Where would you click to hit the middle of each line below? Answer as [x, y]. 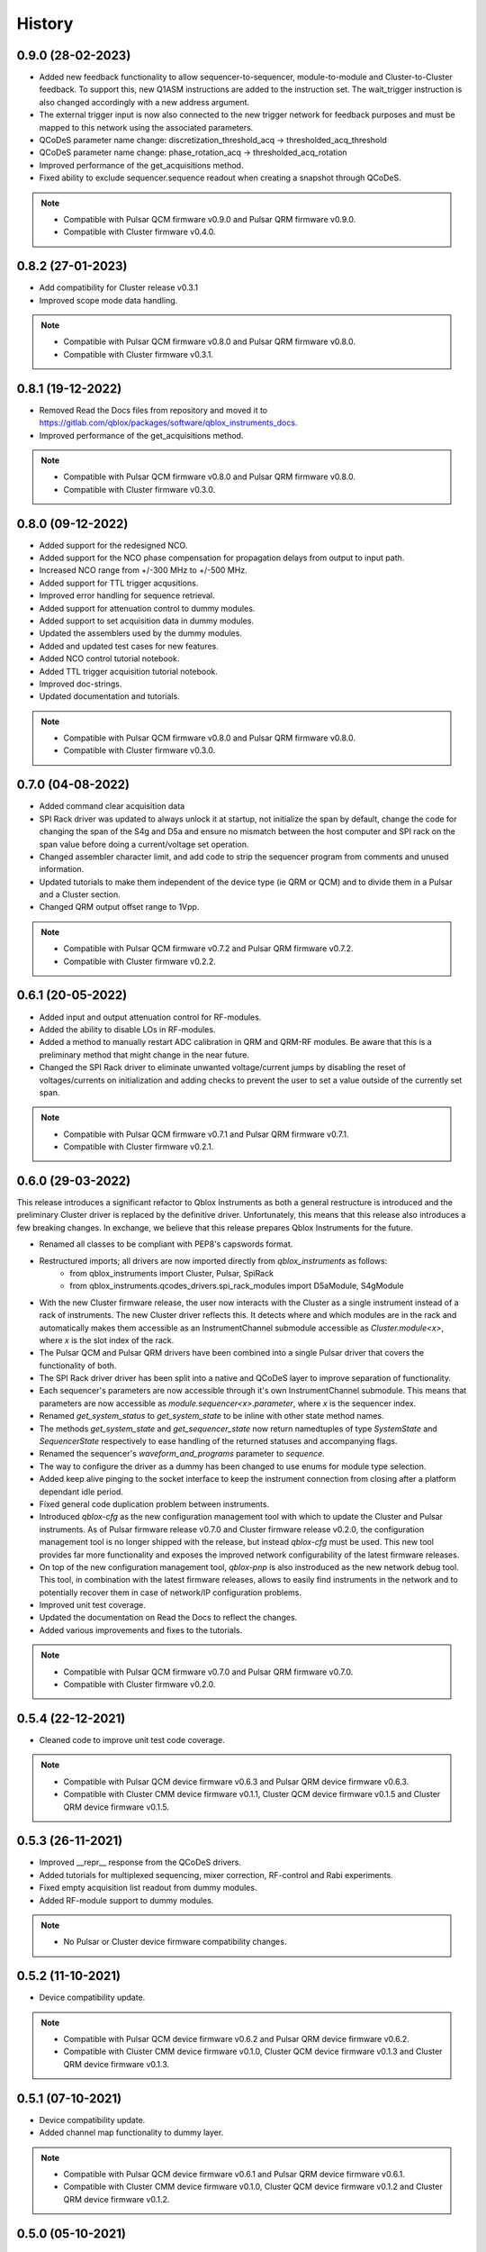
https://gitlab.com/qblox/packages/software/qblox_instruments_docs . [168, 422]
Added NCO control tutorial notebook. [109, 658]
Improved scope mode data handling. [108, 300]
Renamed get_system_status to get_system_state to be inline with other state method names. [211, 1416]
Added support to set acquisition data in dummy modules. [146, 621]
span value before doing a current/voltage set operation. [144, 844]
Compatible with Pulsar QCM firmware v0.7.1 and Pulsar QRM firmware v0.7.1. [207, 1134]
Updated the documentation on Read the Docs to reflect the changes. [168, 1618]
